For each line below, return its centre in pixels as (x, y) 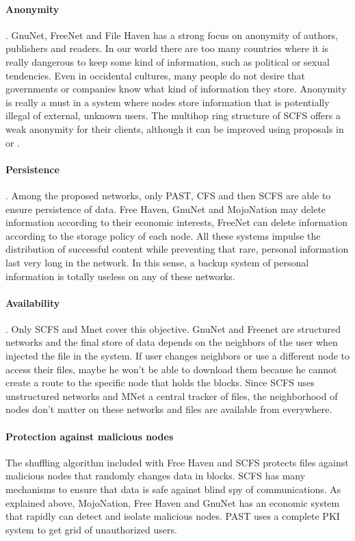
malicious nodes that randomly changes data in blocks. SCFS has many (156, 476)
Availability (33, 302)
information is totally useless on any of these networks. (120, 276)
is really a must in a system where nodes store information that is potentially (168, 102)
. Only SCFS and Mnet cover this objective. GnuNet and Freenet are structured (173, 328)
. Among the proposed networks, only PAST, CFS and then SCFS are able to (168, 195)
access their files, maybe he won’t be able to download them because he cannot (171, 369)
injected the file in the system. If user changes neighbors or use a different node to (178, 356)
